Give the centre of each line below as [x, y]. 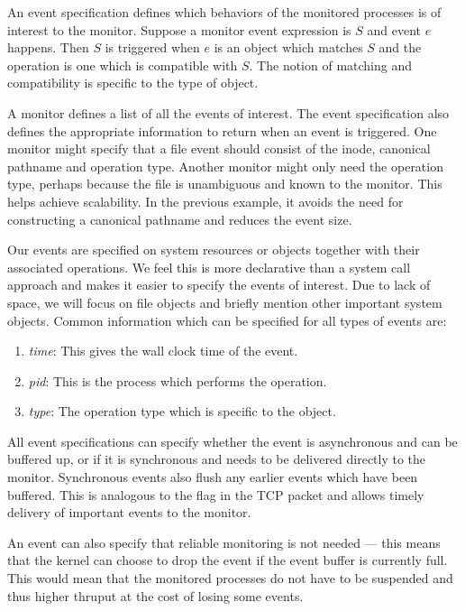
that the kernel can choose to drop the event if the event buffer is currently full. [228, 560]
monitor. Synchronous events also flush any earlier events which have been [213, 477]
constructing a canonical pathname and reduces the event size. [180, 219]
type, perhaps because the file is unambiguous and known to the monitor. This [225, 184]
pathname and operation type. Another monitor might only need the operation [225, 166]
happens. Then [48, 47]
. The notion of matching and [331, 65]
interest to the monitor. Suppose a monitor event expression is [179, 29]
